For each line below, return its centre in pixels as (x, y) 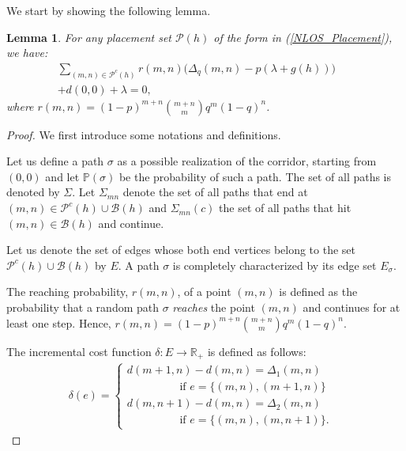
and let (62, 176)
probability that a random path (83, 307)
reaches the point (214, 307)
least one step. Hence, (59, 322)
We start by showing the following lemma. (109, 10)
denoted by (33, 192)
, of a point (204, 292)
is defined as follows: (257, 351)
